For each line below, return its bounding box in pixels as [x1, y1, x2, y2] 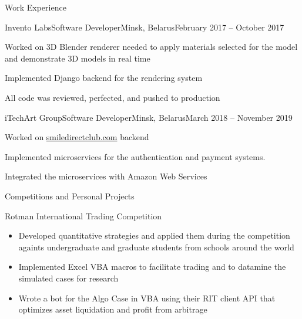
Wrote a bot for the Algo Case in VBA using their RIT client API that [18, 291, 276, 304]
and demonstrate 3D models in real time [5, 52, 150, 64]
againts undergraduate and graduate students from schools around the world [18, 240, 294, 253]
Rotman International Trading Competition [5, 209, 162, 222]
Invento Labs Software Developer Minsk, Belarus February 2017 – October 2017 [5, 21, 284, 33]
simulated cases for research [18, 272, 119, 284]
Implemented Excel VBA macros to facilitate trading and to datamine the [18, 260, 286, 273]
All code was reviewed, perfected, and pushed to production [5, 91, 220, 103]
